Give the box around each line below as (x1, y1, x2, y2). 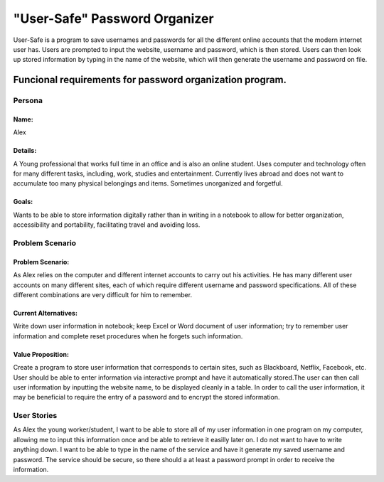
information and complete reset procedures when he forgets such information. (13, 331, 243, 341)
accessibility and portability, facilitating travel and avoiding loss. (13, 220, 201, 229)
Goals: (13, 198, 33, 206)
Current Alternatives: (13, 309, 78, 317)
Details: (13, 146, 37, 155)
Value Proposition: (13, 350, 69, 358)
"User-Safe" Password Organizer (13, 11, 214, 26)
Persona (13, 96, 43, 106)
